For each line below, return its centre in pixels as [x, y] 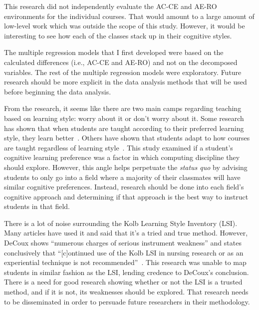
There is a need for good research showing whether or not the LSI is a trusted [123, 282]
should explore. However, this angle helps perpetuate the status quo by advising [126, 167]
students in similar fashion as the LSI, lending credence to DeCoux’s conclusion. [127, 272]
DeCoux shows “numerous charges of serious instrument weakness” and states [123, 243]
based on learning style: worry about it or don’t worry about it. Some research [124, 118]
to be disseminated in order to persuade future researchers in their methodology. [127, 301]
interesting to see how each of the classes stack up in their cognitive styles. [118, 35]
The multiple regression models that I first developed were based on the [114, 52]
